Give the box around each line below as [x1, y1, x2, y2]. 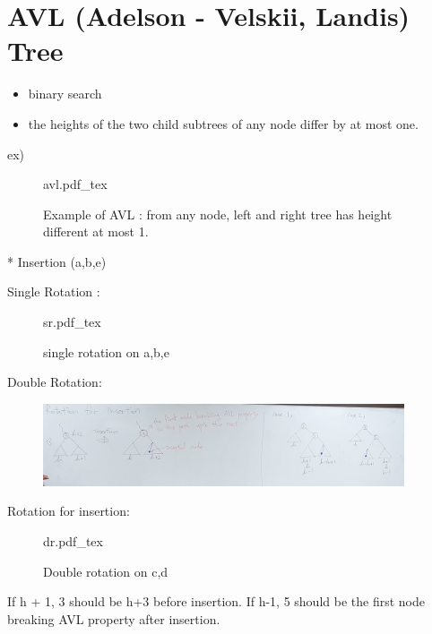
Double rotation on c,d [43, 561, 168, 580]
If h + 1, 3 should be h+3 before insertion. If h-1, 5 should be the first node [7, 592, 425, 611]
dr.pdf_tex [43, 532, 103, 551]
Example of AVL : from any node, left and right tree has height [43, 204, 393, 223]
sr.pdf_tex [43, 313, 101, 331]
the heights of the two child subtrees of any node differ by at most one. [28, 114, 419, 133]
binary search [28, 84, 102, 103]
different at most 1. [43, 222, 149, 241]
